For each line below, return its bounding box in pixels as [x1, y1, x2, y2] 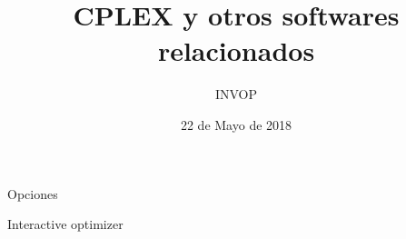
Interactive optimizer [7, 214, 124, 234]
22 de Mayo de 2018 [180, 115, 292, 134]
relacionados [157, 32, 315, 69]
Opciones [7, 184, 58, 203]
